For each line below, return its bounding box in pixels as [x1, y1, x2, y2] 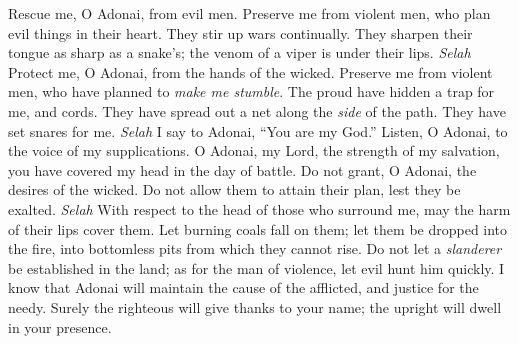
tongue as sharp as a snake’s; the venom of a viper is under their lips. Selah [8, 42, 471, 63]
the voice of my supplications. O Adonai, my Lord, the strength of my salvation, [8, 140, 500, 161]
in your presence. [8, 316, 112, 337]
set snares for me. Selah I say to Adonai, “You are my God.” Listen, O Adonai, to [8, 120, 508, 141]
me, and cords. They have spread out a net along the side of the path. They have [8, 100, 506, 121]
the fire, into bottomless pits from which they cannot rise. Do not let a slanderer [8, 238, 502, 259]
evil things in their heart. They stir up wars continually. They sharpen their [8, 22, 473, 43]
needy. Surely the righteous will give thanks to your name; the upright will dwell [8, 296, 502, 317]
